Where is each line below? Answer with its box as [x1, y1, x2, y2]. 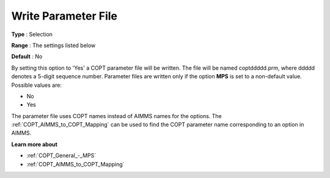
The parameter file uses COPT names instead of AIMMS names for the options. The [11, 112, 222, 119]
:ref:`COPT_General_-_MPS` [26, 152, 97, 159]
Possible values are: [11, 81, 62, 89]
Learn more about [11, 141, 58, 148]
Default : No [11, 53, 43, 61]
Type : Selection [11, 31, 53, 38]
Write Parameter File [11, 9, 118, 23]
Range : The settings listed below [11, 42, 96, 49]
